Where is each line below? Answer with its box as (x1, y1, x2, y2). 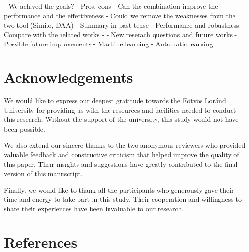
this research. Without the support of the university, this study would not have (4, 114, 239, 124)
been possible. (4, 123, 45, 133)
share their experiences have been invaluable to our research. (4, 204, 184, 214)
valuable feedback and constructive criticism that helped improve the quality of (4, 149, 239, 160)
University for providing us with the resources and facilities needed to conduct (4, 104, 236, 115)
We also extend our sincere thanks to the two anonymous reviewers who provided (4, 140, 246, 150)
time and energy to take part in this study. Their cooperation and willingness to (4, 194, 242, 204)
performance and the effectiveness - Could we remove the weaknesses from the (4, 10, 235, 20)
